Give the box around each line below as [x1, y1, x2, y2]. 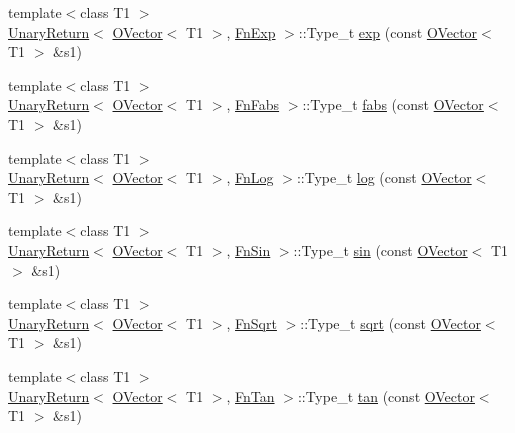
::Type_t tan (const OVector [297, 385, 475, 406]
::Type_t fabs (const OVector [302, 94, 484, 115]
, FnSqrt [226, 312, 277, 333]
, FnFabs [226, 94, 280, 115]
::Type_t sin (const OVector [293, 239, 468, 260]
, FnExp [226, 21, 276, 42]
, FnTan [226, 385, 275, 406]
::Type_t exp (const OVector [298, 21, 478, 42]
